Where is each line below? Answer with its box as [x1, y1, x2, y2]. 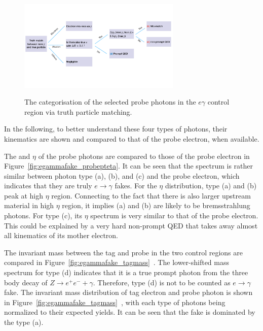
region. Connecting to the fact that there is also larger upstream [51, 190, 251, 201]
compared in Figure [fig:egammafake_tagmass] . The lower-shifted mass [4, 257, 229, 268]
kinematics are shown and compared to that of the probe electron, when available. [4, 133, 259, 144]
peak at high [4, 190, 44, 201]
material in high [4, 200, 54, 211]
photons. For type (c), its [4, 210, 83, 221]
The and [4, 150, 30, 161]
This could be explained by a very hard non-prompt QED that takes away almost [4, 220, 258, 230]
